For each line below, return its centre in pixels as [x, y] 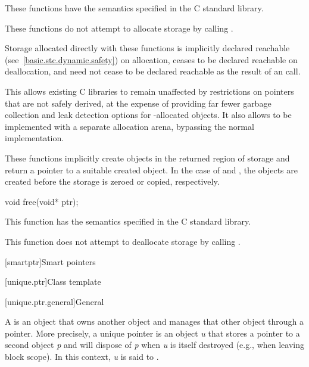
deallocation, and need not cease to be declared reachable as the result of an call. [153, 71]
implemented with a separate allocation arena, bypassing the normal [129, 126]
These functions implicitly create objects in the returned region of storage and [147, 158]
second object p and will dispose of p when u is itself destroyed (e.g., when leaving [154, 345]
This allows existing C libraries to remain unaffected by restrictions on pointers [149, 91]
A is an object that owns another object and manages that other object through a [154, 321]
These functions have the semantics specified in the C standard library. [134, 8]
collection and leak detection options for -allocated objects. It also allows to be [148, 115]
